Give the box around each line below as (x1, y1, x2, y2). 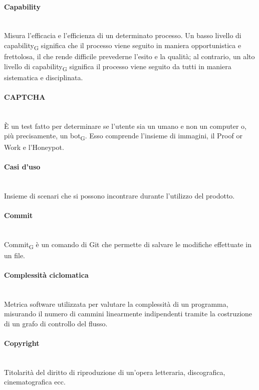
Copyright (4, 337, 40, 348)
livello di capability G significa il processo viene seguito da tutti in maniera (4, 61, 231, 73)
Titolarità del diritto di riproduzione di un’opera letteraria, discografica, (4, 366, 225, 377)
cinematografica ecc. (4, 376, 66, 387)
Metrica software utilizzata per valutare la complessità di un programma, (4, 298, 228, 309)
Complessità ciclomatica (4, 269, 89, 280)
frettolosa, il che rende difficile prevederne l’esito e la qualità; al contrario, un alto (4, 51, 255, 62)
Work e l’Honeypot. (4, 141, 64, 152)
